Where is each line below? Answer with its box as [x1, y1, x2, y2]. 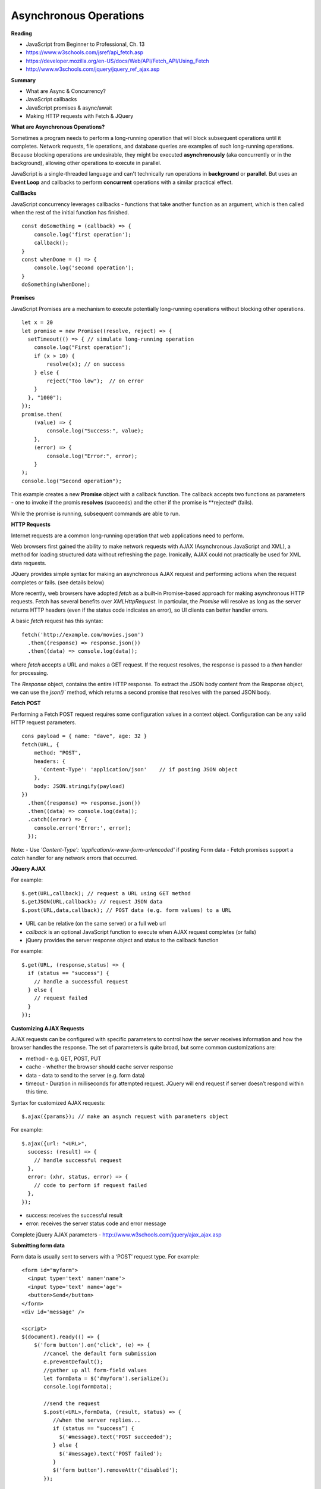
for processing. [11, 669, 49, 677]
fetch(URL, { [21, 741, 59, 747]
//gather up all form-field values [43, 1367, 147, 1373]
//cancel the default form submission [43, 1350, 157, 1357]
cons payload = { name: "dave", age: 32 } [21, 733, 147, 740]
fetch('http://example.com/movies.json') [21, 631, 144, 638]
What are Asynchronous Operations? [11, 123, 105, 130]
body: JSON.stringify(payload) [33, 783, 125, 789]
